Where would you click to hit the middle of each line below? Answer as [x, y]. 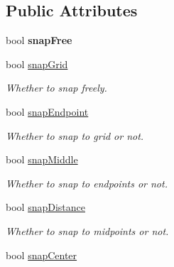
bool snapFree [39, 40]
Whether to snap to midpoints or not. [87, 230]
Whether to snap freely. [56, 88]
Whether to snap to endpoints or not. [87, 183]
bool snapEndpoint [47, 111]
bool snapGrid [37, 64]
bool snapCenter [42, 255]
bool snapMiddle [42, 159]
